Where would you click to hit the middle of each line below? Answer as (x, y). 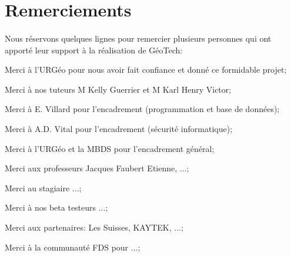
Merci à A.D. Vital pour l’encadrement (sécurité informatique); (119, 128)
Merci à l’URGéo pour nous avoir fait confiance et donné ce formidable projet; (146, 70)
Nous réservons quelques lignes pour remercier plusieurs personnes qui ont (138, 38)
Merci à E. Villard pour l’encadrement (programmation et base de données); (142, 109)
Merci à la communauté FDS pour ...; (73, 247)
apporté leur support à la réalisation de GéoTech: (94, 50)
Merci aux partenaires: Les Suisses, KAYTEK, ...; (94, 227)
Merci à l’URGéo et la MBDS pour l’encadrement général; (110, 148)
